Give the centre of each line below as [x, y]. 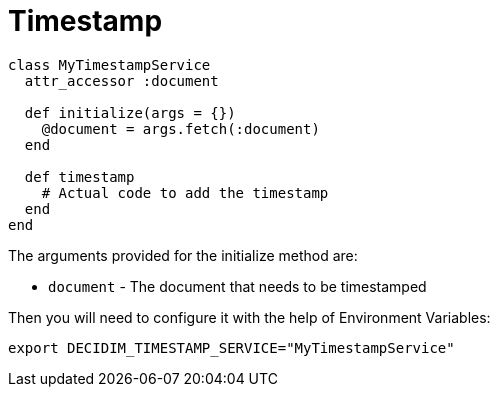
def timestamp [79, 176]
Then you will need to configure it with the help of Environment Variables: [249, 317]
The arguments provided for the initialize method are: [183, 255]
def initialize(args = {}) [130, 112]
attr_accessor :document [121, 80]
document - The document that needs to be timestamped [237, 286]
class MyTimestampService [109, 64]
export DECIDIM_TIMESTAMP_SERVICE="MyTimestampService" [231, 347]
